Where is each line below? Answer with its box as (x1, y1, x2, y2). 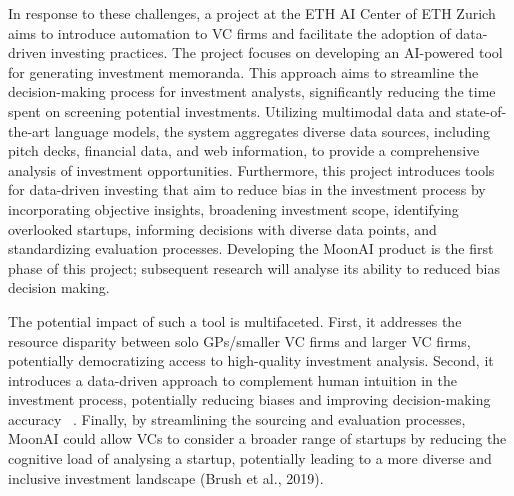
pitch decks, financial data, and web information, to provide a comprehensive (8, 140, 480, 161)
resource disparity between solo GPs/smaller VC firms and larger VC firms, (8, 330, 471, 351)
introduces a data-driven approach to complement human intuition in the (8, 369, 458, 390)
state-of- (455, 100, 507, 121)
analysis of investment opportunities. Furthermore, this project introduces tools (8, 159, 495, 180)
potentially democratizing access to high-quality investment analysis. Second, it (8, 350, 494, 371)
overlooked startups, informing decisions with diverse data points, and (8, 218, 437, 239)
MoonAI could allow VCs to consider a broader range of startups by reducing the (8, 428, 507, 449)
